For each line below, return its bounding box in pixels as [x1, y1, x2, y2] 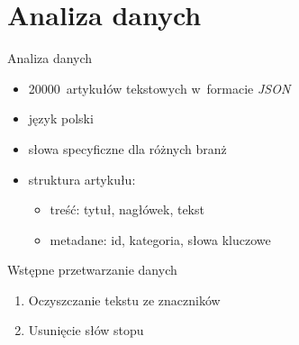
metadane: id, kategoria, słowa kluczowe [50, 230, 271, 249]
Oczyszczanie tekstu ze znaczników [28, 290, 221, 309]
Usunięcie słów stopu [28, 321, 144, 340]
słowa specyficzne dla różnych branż [28, 139, 227, 158]
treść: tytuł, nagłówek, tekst [50, 200, 204, 219]
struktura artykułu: [28, 169, 136, 188]
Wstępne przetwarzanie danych [7, 260, 177, 279]
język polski [28, 109, 94, 128]
